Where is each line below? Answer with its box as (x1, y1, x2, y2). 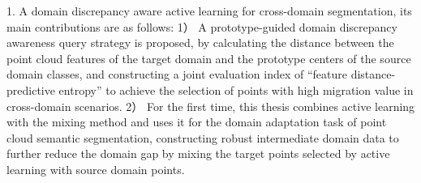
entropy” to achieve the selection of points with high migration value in (58, 81, 414, 98)
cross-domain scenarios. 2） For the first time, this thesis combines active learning (6, 97, 415, 114)
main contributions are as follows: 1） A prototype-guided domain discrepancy (6, 18, 397, 35)
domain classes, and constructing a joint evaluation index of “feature (6, 66, 348, 83)
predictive (6, 81, 55, 98)
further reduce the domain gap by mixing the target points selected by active (6, 145, 390, 162)
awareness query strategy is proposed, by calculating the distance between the (6, 34, 394, 51)
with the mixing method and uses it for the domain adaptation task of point (6, 113, 387, 130)
